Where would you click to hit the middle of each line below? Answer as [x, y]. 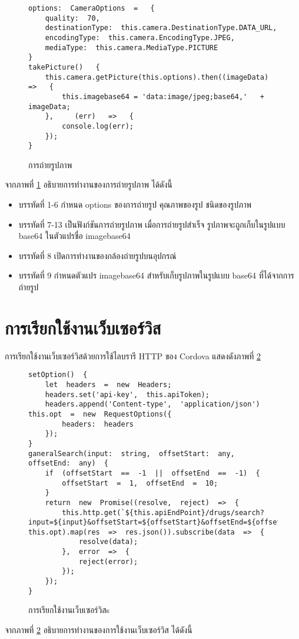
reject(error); [108, 561]
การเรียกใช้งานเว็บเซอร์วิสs [69, 610]
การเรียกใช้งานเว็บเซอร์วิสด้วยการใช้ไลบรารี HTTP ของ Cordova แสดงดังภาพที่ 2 [133, 355]
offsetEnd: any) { [69, 463]
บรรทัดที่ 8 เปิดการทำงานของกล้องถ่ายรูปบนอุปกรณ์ [97, 255]
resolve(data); [108, 542]
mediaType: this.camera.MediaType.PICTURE [132, 47]
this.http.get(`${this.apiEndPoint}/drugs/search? [163, 512]
